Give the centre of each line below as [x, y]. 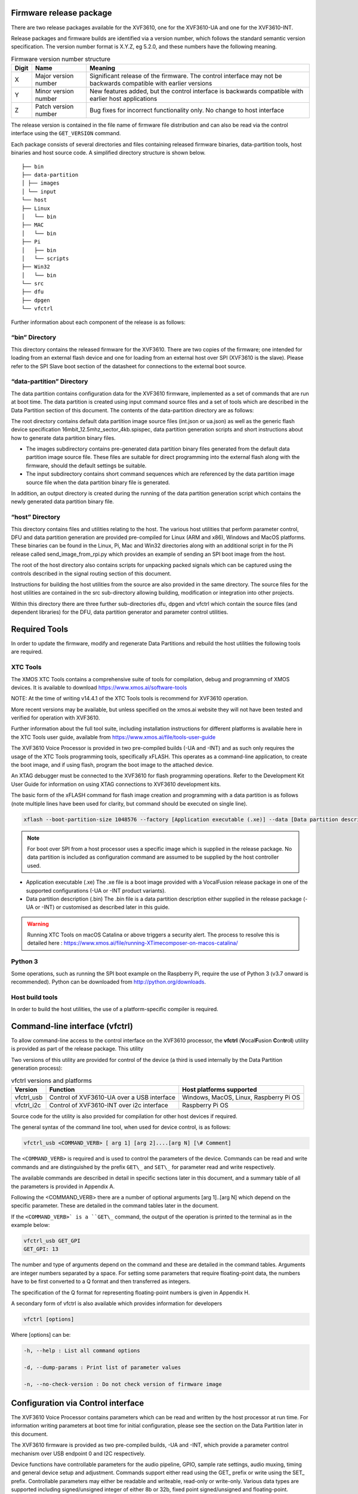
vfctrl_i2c [28, 1105]
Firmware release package [61, 13]
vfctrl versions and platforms [52, 1080]
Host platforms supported [220, 1089]
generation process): [37, 1068]
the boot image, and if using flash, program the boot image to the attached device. [112, 765]
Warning [38, 924]
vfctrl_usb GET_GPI [52, 1241]
